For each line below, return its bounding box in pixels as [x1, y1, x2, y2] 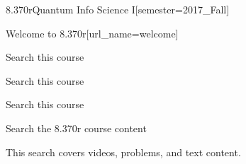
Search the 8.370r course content [6, 120, 147, 135]
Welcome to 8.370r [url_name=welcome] [6, 25, 179, 40]
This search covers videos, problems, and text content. [6, 144, 241, 159]
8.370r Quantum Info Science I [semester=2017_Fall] [6, 2, 230, 16]
